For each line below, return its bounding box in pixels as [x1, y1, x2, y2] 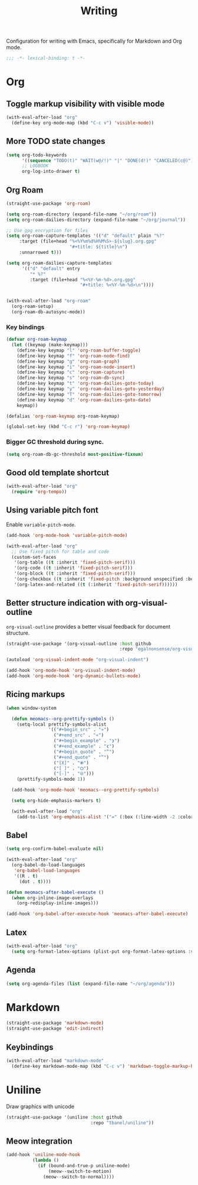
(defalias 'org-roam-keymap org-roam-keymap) [6, 413, 120, 419]
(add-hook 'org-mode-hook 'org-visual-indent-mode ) [6, 668, 136, 674]
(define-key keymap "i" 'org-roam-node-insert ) [16, 364, 136, 370]
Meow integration [6, 1136, 72, 1146]
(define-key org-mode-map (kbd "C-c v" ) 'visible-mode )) [11, 120, 154, 125]
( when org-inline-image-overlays [11, 895, 94, 901]
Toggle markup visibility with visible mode [6, 99, 165, 109]
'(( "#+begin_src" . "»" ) [48, 727, 110, 733]
